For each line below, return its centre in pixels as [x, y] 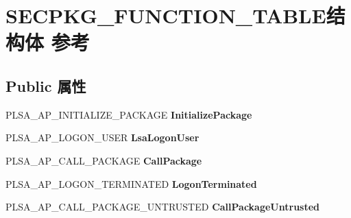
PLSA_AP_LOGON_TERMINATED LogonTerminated [131, 183]
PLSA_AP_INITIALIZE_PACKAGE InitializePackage [129, 114]
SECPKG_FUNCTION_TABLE [166, 15]
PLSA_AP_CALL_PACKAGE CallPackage [104, 160]
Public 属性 [46, 85]
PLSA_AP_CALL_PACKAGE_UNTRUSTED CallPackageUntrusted [163, 207]
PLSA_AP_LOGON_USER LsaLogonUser [102, 137]
